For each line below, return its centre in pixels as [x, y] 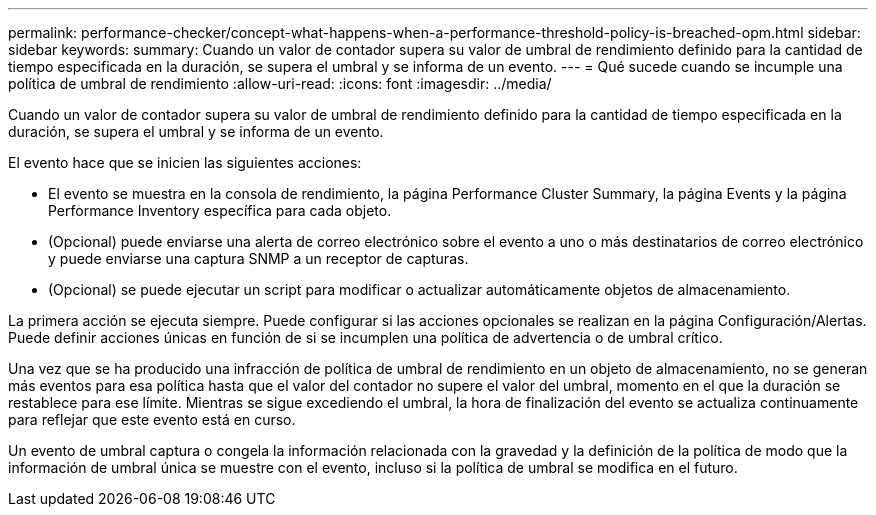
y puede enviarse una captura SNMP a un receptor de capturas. [258, 258]
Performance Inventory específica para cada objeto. [220, 210]
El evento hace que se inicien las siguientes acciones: [185, 162]
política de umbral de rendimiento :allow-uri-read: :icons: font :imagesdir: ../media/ [280, 83]
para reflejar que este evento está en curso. [152, 419]
